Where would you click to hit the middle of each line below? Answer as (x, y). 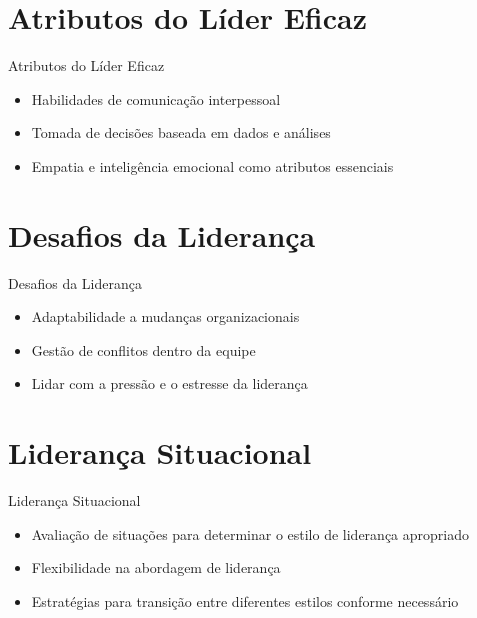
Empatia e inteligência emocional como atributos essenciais (212, 165)
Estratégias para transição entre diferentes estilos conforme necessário (245, 600)
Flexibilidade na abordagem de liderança (156, 567)
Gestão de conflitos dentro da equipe (143, 349)
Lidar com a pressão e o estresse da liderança (169, 383)
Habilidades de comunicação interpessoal (156, 98)
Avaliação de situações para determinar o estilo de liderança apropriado (250, 533)
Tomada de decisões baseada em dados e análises (181, 132)
